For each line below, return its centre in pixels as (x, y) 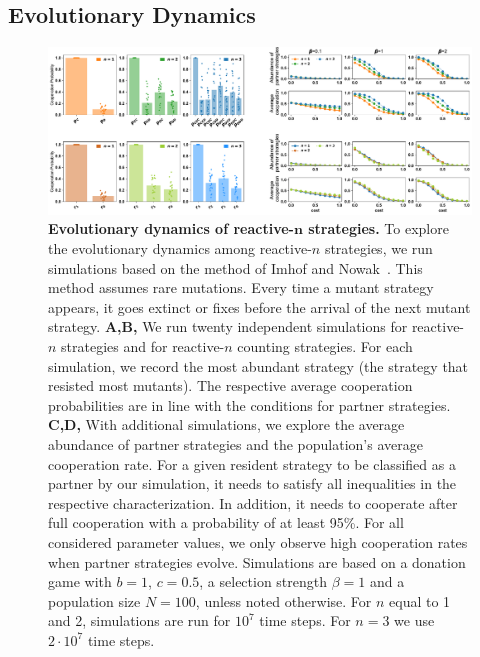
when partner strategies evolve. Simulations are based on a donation (257, 561)
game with (80, 581)
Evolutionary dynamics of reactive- (171, 228)
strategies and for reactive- (143, 346)
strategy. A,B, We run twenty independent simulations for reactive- (256, 326)
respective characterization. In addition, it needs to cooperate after (253, 502)
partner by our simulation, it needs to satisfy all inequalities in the (252, 483)
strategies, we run (378, 248)
